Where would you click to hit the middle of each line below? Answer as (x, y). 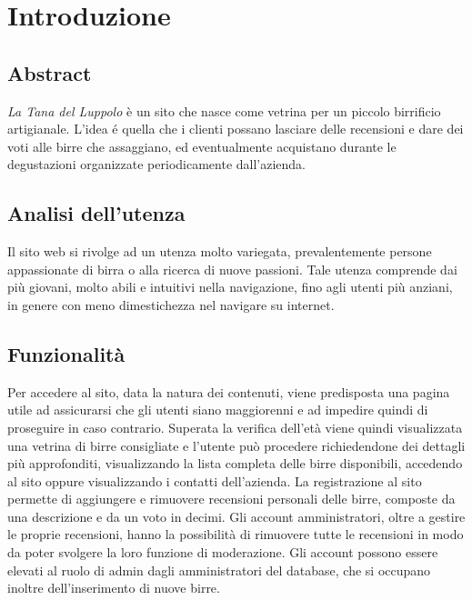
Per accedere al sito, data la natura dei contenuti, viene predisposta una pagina (229, 391)
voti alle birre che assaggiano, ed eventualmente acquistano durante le (202, 146)
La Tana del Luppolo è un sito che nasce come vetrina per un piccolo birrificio (224, 110)
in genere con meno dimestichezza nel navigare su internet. (171, 304)
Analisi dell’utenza (96, 213)
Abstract (50, 72)
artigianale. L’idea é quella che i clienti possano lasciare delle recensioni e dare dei (236, 129)
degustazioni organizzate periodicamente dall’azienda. (157, 164)
